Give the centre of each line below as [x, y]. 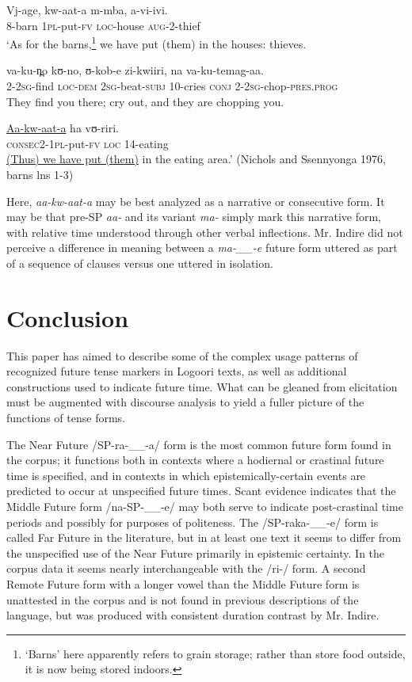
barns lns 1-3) [40, 174]
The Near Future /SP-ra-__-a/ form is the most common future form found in [199, 444]
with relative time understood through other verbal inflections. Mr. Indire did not [205, 232]
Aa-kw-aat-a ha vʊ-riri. [63, 128]
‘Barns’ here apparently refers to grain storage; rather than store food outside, [215, 653]
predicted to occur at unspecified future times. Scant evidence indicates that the [201, 491]
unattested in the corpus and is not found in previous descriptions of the [183, 599]
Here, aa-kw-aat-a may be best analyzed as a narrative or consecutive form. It [196, 201]
